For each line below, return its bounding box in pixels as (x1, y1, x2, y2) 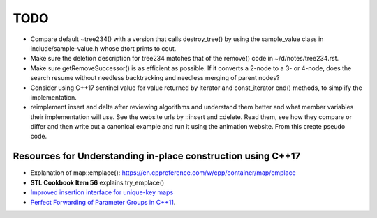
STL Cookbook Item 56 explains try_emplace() (30, 178, 165, 187)
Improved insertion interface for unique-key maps (30, 188, 174, 196)
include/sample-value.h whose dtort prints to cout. (30, 44, 177, 52)
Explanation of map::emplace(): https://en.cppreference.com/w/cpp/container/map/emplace (30, 169, 296, 177)
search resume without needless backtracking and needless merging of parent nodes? (30, 74, 280, 82)
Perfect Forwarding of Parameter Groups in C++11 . (30, 198, 176, 206)
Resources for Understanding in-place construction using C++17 (13, 150, 301, 162)
